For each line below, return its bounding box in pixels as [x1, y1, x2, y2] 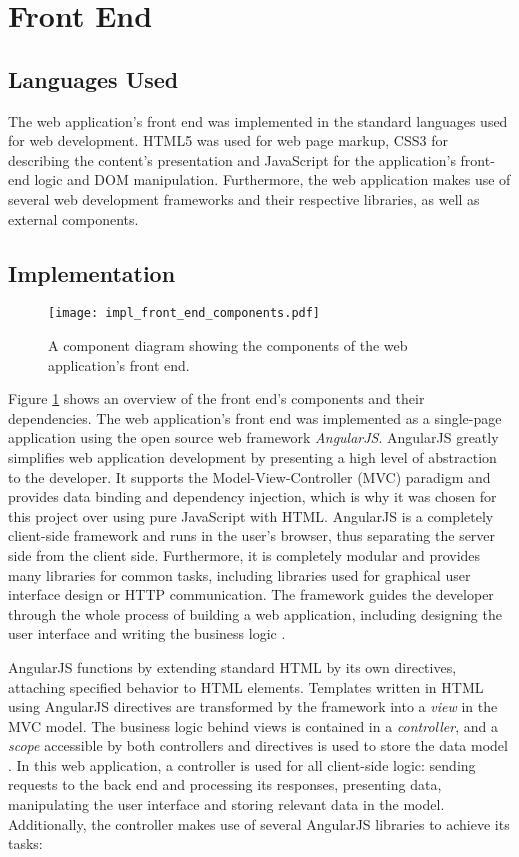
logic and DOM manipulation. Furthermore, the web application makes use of [34, 169, 511, 190]
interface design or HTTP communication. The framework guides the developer [8, 584, 494, 605]
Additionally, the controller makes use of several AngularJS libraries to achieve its [8, 813, 510, 834]
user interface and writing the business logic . [8, 623, 286, 644]
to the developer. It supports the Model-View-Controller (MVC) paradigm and [8, 466, 491, 487]
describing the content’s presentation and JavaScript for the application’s [8, 149, 456, 170]
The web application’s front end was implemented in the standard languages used [8, 110, 508, 131]
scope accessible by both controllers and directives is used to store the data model [8, 735, 508, 756]
